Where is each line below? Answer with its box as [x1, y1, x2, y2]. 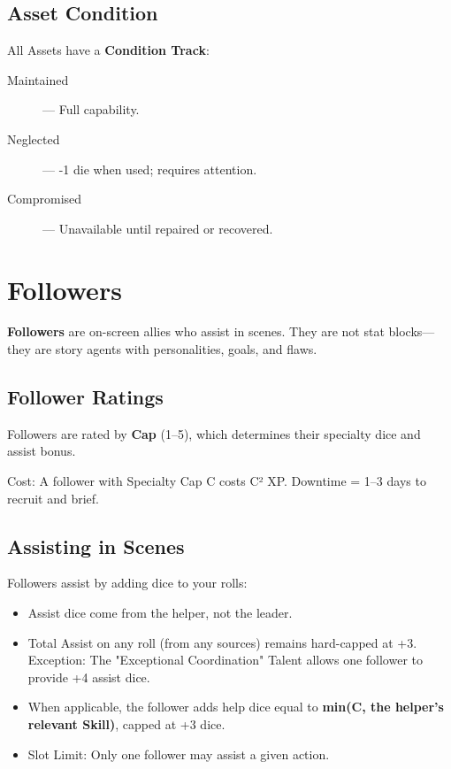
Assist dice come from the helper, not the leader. [27, 604, 293, 622]
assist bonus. [7, 442, 76, 460]
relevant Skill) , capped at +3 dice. [27, 715, 225, 734]
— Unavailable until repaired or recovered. [42, 219, 273, 237]
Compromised [7, 189, 82, 208]
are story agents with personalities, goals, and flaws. [34, 340, 317, 358]
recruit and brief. [7, 488, 99, 507]
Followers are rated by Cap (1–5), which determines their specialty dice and [7, 424, 421, 442]
